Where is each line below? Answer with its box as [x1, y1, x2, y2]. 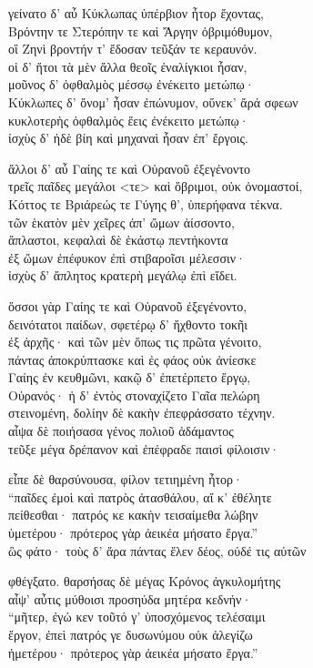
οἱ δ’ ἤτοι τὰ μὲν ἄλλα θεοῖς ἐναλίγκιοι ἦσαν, [8, 56, 247, 76]
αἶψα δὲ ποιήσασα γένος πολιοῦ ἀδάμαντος [8, 421, 234, 440]
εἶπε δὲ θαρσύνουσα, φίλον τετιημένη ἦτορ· [8, 470, 243, 489]
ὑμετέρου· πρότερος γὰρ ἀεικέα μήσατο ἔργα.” [8, 523, 258, 542]
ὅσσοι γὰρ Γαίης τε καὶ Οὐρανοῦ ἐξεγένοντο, [8, 296, 247, 315]
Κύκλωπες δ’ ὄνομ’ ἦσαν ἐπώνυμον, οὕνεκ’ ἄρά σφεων [8, 92, 298, 111]
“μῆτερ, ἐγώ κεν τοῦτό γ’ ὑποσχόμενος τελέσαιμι [8, 607, 266, 626]
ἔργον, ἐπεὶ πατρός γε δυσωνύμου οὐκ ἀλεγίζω [8, 625, 253, 643]
